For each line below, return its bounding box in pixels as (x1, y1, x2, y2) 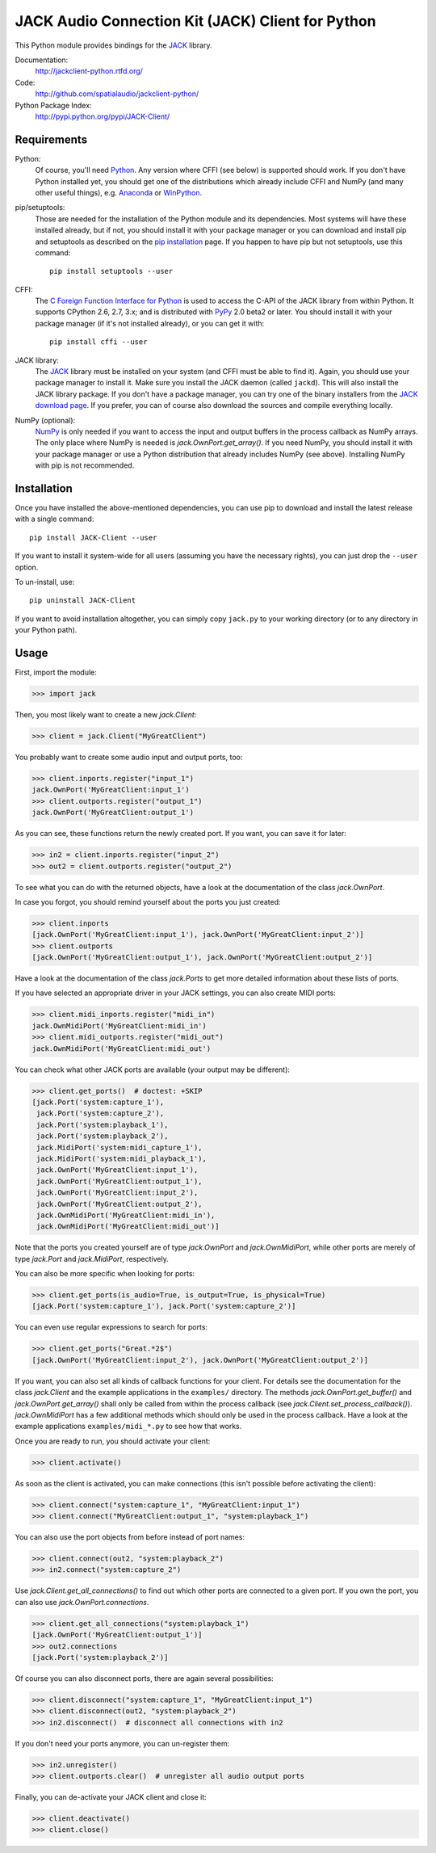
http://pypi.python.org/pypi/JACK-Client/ (35, 111, 170, 121)
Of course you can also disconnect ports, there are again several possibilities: (15, 1673, 274, 1683)
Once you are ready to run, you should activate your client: (15, 1436, 211, 1446)
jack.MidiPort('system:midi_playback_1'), (36, 1153, 208, 1163)
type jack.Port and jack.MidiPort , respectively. (15, 1254, 169, 1263)
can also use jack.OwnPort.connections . (15, 1597, 149, 1607)
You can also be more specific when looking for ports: (15, 1269, 195, 1279)
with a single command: (15, 514, 94, 524)
